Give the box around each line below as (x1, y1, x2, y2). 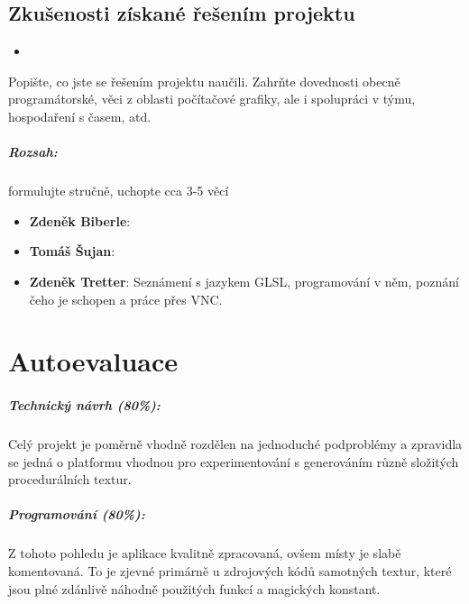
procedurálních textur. (8, 470, 132, 489)
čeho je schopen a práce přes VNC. (29, 289, 223, 308)
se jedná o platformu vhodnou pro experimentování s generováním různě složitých (8, 452, 459, 471)
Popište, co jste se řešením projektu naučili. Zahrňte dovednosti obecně (8, 71, 400, 90)
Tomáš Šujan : (29, 242, 115, 261)
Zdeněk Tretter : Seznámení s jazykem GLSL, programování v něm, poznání (29, 271, 459, 290)
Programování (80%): (8, 505, 145, 524)
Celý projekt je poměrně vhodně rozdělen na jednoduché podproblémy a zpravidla (8, 435, 463, 453)
